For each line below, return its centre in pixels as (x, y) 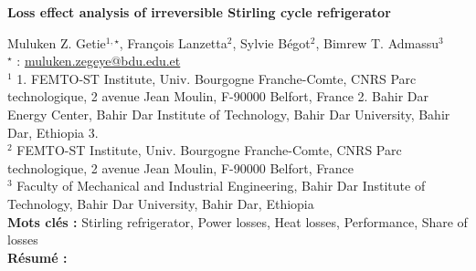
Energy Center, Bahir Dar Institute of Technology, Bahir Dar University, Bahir (229, 114)
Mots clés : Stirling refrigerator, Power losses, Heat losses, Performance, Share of (238, 221)
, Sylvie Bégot (271, 42)
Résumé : (37, 257)
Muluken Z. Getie (57, 42)
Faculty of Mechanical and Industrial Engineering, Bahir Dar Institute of (221, 186)
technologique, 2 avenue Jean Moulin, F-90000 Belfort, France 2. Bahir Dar (218, 96)
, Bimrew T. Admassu (377, 42)
